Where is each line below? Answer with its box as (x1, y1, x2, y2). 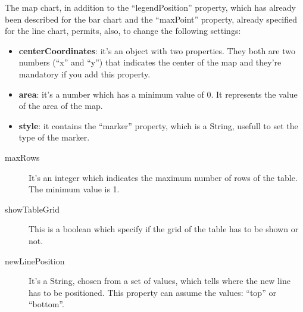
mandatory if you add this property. (18, 67, 151, 80)
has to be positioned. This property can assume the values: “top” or (29, 286, 276, 298)
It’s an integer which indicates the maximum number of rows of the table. (29, 171, 298, 183)
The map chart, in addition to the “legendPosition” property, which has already (5, 1, 296, 13)
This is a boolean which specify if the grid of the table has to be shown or (29, 223, 299, 235)
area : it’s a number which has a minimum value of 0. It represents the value (18, 88, 298, 100)
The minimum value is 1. (29, 183, 120, 195)
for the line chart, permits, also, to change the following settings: (5, 24, 241, 37)
